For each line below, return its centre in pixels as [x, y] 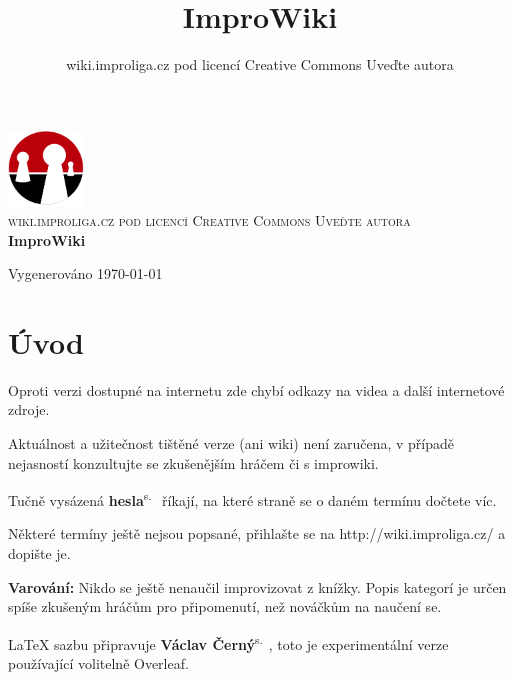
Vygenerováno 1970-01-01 [85, 273]
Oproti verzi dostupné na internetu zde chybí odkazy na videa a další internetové [256, 389]
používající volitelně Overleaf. [98, 663]
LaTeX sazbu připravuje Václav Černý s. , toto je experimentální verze [228, 642]
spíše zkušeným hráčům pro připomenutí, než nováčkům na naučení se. [225, 606]
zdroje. [29, 409]
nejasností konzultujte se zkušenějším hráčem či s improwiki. [193, 462]
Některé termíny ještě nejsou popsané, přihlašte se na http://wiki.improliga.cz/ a [257, 533]
